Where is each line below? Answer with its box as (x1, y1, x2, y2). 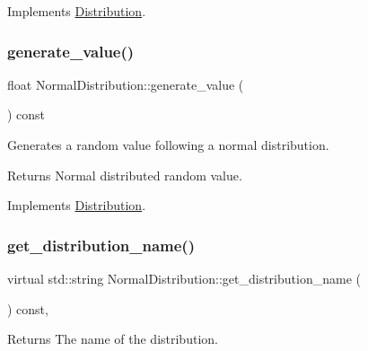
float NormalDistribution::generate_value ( (7, 75, 244, 93)
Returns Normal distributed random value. (7, 165, 242, 184)
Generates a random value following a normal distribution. (7, 136, 329, 154)
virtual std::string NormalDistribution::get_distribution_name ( (7, 269, 361, 287)
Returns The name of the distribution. (7, 329, 218, 348)
